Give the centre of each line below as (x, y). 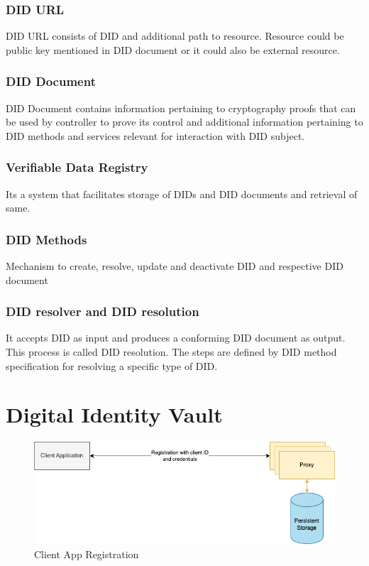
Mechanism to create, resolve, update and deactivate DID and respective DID (175, 266)
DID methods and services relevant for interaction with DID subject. (155, 135)
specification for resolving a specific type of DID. (112, 365)
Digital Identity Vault (114, 414)
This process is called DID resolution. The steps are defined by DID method (171, 352)
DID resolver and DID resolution (103, 311)
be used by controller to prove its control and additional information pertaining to (184, 122)
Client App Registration (87, 554)
